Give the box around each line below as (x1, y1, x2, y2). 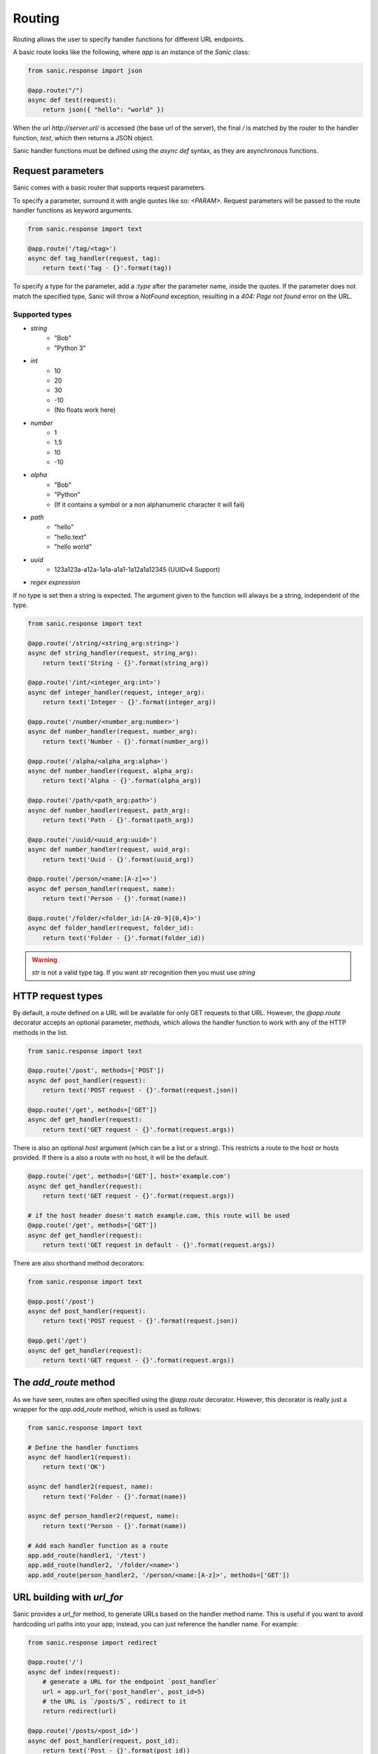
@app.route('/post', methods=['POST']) (27, 1066, 164, 1075)
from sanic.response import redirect (27, 1638, 157, 1647)
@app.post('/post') (27, 1297, 94, 1305)
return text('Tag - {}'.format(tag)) (42, 264, 172, 272)
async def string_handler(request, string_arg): (27, 649, 198, 657)
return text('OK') (42, 1463, 106, 1471)
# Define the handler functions (27, 1443, 139, 1452)
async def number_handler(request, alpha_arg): (27, 767, 194, 775)
